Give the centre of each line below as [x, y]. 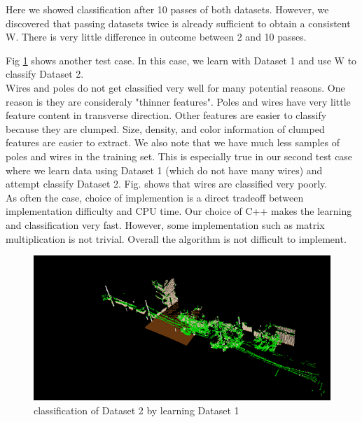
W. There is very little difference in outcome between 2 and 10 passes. [156, 37]
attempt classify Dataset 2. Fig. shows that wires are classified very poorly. [167, 184]
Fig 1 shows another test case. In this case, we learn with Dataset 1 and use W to [181, 60]
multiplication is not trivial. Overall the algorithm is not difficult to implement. [176, 238]
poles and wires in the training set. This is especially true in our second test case [179, 156]
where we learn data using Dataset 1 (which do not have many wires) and [164, 170]
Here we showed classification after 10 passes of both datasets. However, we [167, 9]
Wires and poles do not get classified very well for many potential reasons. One [175, 87]
